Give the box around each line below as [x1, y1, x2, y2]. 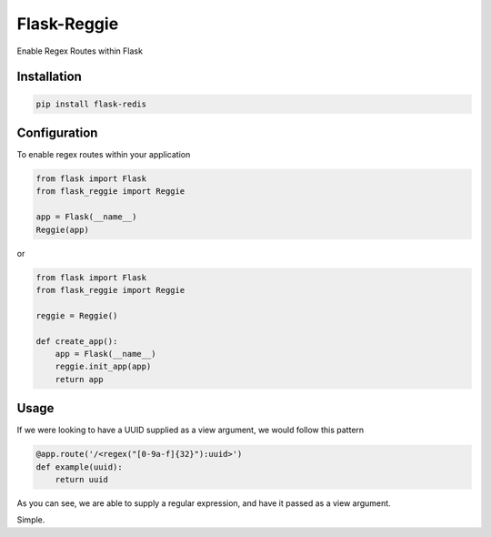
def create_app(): [35, 336, 118, 346]
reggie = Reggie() [35, 310, 118, 320]
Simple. [16, 514, 45, 525]
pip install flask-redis [35, 98, 147, 109]
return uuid [55, 474, 109, 484]
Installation [16, 69, 82, 85]
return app [55, 374, 104, 384]
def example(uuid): [35, 461, 123, 472]
